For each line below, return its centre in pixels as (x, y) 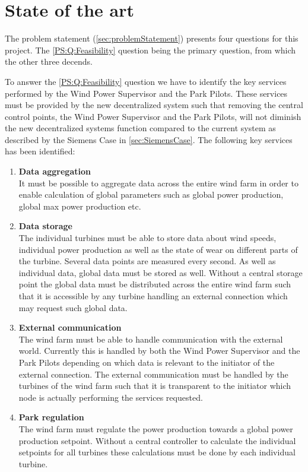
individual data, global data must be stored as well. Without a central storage (161, 272)
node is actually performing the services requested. (111, 397)
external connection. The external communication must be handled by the (153, 374)
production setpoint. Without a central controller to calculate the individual (157, 440)
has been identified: (40, 151)
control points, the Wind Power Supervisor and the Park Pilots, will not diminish (153, 116)
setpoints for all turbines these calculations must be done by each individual (157, 452)
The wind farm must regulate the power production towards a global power (156, 428)
